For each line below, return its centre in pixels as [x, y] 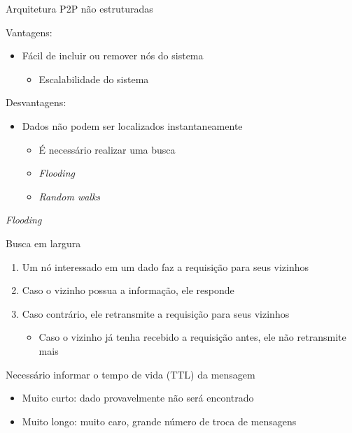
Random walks [70, 196]
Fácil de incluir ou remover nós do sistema [113, 56]
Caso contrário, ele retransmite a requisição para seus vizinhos [156, 313]
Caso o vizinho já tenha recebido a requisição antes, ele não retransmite [192, 337]
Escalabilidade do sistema [94, 79]
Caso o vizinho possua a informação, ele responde [128, 290]
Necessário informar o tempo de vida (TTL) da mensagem [131, 374]
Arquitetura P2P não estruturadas [79, 8]
